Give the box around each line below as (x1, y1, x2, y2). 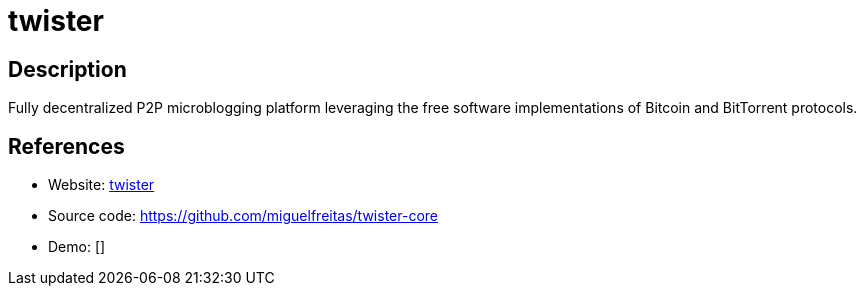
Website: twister (48, 176, 155, 194)
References (8, 133, 125, 159)
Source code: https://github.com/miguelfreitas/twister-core (48, 207, 438, 225)
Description (8, 56, 127, 82)
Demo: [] (48, 238, 106, 256)
